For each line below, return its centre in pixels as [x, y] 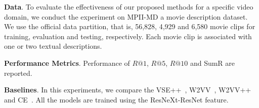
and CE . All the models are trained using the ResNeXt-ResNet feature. [116, 99]
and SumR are [212, 63]
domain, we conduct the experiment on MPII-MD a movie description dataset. [126, 16]
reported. [18, 73]
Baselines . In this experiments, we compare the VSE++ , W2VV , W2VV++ [128, 90]
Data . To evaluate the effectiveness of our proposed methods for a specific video [129, 7]
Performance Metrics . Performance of [67, 63]
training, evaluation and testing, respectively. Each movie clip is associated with [128, 36]
